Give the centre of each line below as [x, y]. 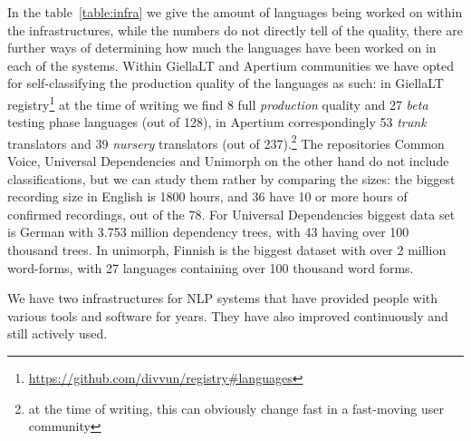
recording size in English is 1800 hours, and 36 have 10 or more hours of [207, 196]
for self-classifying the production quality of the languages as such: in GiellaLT [226, 83]
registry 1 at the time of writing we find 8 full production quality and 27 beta [218, 103]
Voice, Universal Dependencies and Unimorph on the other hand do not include [228, 161]
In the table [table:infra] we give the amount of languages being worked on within [235, 12]
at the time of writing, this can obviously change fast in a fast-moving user [236, 408]
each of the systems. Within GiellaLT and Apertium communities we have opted [231, 65]
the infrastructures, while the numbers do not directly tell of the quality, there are [235, 29]
